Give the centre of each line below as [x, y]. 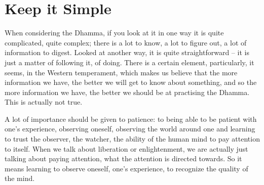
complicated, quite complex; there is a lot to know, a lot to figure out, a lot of [126, 42]
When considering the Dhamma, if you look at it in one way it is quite [114, 33]
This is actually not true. [44, 102]
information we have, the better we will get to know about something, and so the [131, 82]
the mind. [20, 178]
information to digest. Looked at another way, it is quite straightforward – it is [127, 52]
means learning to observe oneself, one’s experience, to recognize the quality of [126, 168]
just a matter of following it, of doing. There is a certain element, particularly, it [129, 62]
